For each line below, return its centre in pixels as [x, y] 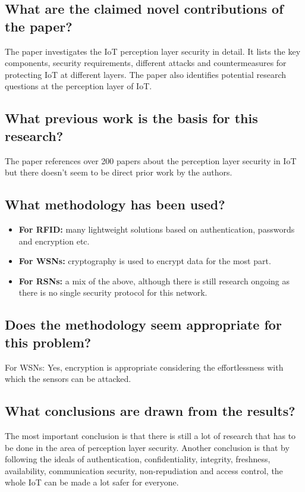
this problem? [48, 342]
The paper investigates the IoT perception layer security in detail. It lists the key [153, 51]
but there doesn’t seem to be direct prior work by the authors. [119, 172]
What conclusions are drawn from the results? [150, 411]
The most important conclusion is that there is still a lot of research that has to [150, 435]
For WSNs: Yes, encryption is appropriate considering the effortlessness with [144, 367]
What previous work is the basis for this [131, 118]
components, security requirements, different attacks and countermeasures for [146, 63]
